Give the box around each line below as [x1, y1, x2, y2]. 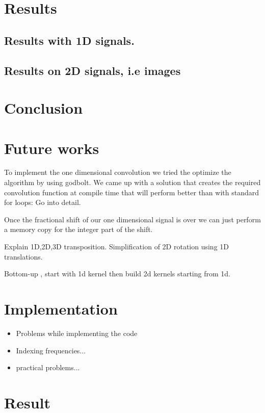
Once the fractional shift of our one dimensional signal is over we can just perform [4, 214, 261, 224]
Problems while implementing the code [16, 327, 138, 338]
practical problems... [16, 362, 80, 373]
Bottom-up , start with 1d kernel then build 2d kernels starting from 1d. [4, 268, 230, 279]
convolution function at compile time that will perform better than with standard [4, 187, 259, 197]
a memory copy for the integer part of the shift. [4, 224, 153, 235]
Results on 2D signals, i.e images [4, 62, 181, 78]
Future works [4, 137, 99, 158]
